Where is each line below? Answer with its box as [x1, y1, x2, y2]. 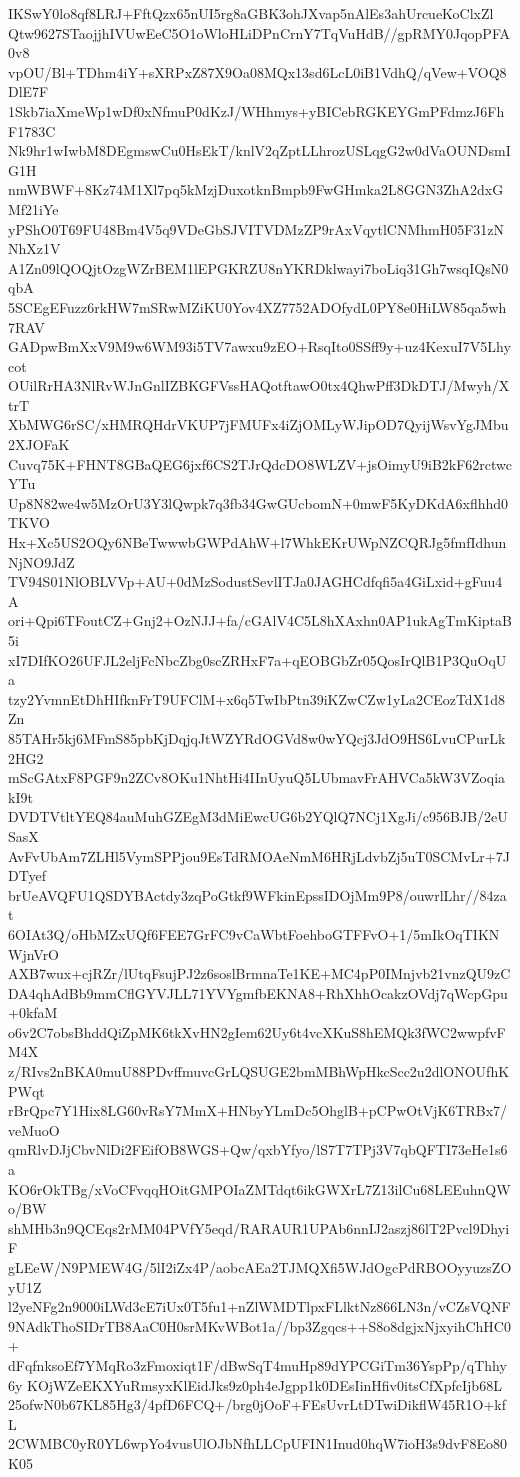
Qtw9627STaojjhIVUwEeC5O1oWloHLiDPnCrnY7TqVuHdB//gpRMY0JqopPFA [8, 22, 510, 43]
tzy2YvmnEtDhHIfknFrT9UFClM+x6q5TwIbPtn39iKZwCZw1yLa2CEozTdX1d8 [8, 688, 505, 709]
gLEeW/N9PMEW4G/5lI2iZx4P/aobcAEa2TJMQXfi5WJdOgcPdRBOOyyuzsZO [8, 1257, 512, 1277]
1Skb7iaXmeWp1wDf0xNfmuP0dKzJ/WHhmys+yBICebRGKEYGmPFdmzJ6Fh [8, 100, 505, 121]
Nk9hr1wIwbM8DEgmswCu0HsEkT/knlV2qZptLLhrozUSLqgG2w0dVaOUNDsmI [8, 140, 511, 161]
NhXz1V [8, 238, 61, 259]
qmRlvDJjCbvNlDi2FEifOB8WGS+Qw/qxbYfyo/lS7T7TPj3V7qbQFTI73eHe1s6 [8, 1139, 508, 1160]
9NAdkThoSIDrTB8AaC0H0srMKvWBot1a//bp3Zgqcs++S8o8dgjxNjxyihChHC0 [8, 1315, 511, 1336]
